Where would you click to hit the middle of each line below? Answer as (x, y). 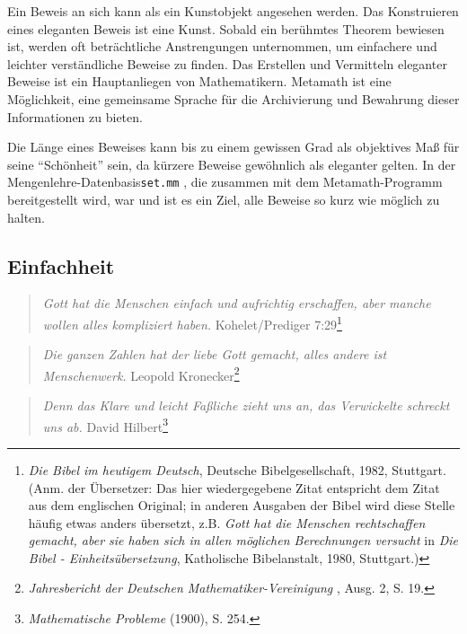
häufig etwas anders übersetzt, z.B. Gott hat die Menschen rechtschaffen (227, 522)
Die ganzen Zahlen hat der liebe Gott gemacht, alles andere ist (215, 354)
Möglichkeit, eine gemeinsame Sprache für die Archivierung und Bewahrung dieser (233, 98)
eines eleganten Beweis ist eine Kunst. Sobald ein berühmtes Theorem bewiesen (226, 28)
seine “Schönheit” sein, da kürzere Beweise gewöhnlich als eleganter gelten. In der (232, 164)
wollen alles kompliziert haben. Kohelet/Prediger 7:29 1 (192, 322)
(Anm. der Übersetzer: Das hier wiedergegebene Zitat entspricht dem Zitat (234, 487)
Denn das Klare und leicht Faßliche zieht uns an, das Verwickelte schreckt (246, 405)
